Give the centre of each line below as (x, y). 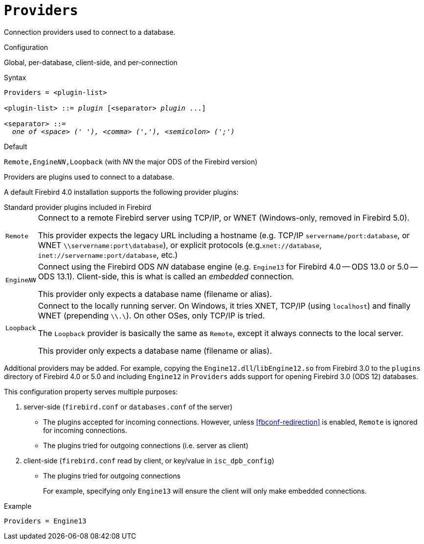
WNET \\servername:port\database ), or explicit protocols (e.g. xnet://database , (180, 245)
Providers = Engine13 (45, 521)
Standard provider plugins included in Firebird (78, 207)
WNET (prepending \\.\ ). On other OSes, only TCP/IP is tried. (151, 315)
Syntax (15, 77)
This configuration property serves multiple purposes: (91, 391)
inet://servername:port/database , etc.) (108, 255)
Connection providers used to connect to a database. (90, 32)
